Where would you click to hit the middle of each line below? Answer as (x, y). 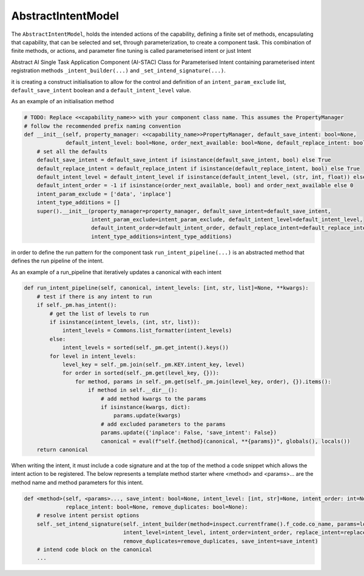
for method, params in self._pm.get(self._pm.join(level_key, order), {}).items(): (203, 382)
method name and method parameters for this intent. (77, 482)
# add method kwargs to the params (153, 399)
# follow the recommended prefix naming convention (103, 126)
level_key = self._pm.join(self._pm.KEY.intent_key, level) (153, 365)
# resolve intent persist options (88, 516)
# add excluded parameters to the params (163, 424)
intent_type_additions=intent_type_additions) (162, 236)
